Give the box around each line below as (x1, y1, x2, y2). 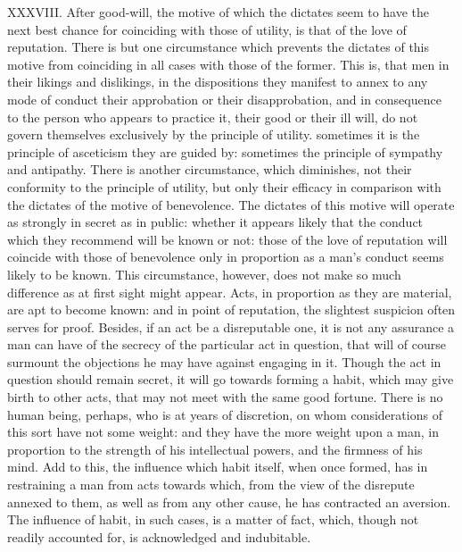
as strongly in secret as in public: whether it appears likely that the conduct (7, 213, 424, 231)
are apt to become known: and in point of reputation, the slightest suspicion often (7, 300, 456, 319)
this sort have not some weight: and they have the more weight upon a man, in (7, 422, 440, 441)
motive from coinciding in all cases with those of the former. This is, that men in (7, 54, 450, 73)
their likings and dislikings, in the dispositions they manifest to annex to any (7, 72, 428, 91)
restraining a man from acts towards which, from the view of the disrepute (7, 475, 415, 494)
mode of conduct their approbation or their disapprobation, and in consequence (7, 89, 441, 108)
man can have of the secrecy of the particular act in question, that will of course (7, 335, 446, 354)
